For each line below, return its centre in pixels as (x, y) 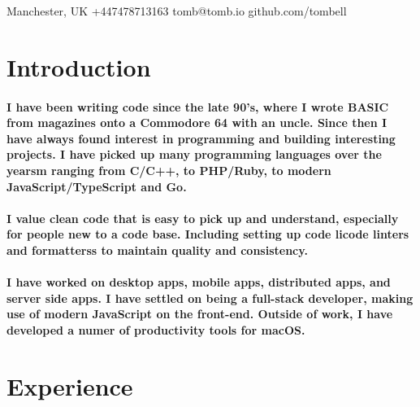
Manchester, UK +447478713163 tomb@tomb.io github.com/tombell (177, 11)
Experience (70, 385)
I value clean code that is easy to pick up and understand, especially (203, 218)
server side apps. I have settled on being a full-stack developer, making (210, 298)
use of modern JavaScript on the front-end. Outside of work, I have (200, 314)
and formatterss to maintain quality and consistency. (157, 249)
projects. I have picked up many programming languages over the (194, 154)
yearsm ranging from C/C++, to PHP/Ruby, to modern (169, 170)
